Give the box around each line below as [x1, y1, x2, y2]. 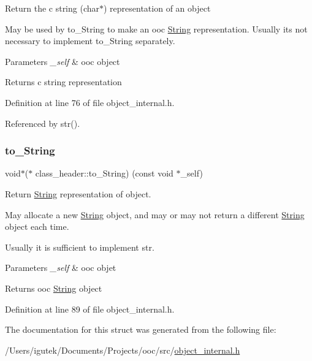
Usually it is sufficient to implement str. [5, 240, 154, 253]
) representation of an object [104, 2, 211, 14]
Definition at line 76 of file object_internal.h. [5, 96, 175, 108]
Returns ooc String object [5, 281, 102, 294]
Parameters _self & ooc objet [5, 261, 116, 274]
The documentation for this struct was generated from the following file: [5, 323, 276, 336]
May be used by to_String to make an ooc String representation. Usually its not [5, 22, 308, 35]
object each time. [5, 220, 69, 233]
